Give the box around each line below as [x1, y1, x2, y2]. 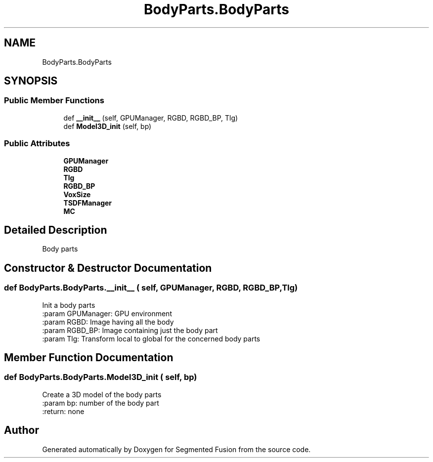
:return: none [42, 407, 85, 416]
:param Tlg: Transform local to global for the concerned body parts [42, 334, 260, 343]
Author [4, 424, 39, 437]
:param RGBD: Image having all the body [42, 317, 174, 326]
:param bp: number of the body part [42, 398, 159, 407]
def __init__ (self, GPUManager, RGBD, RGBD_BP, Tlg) [63, 113, 238, 122]
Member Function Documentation [4, 351, 173, 364]
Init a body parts [42, 300, 95, 309]
